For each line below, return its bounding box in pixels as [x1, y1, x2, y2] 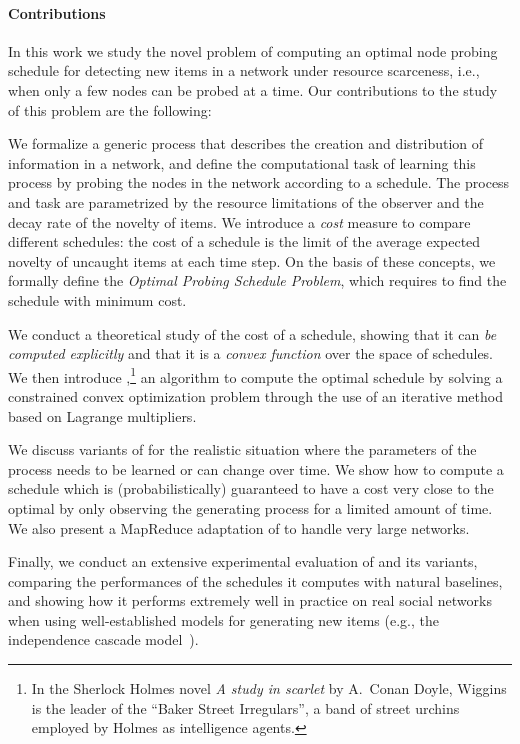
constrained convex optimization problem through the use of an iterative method [8, 385, 503, 406]
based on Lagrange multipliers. [8, 405, 197, 426]
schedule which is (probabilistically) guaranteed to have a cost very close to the [8, 478, 494, 499]
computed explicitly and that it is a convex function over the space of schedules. [8, 343, 494, 364]
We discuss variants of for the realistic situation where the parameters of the [8, 439, 477, 460]
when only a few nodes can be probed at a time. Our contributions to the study [8, 79, 498, 100]
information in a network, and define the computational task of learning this [8, 152, 476, 173]
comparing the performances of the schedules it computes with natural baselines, [8, 570, 503, 591]
